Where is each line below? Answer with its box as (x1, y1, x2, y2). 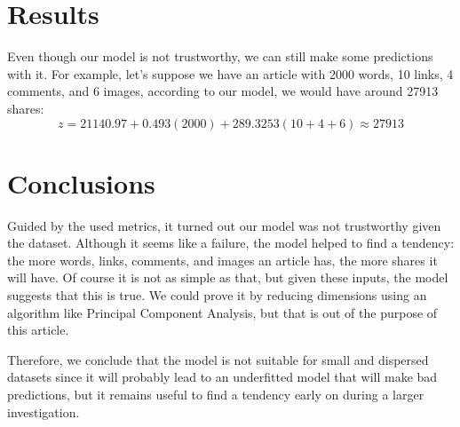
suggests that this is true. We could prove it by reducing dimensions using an (7, 286, 427, 304)
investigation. (7, 402, 80, 421)
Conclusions (7, 164, 155, 201)
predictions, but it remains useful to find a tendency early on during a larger (7, 384, 424, 403)
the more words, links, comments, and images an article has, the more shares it (7, 250, 438, 269)
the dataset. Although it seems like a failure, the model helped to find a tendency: (7, 233, 455, 252)
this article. (7, 320, 69, 339)
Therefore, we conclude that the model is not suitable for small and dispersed (7, 350, 429, 368)
